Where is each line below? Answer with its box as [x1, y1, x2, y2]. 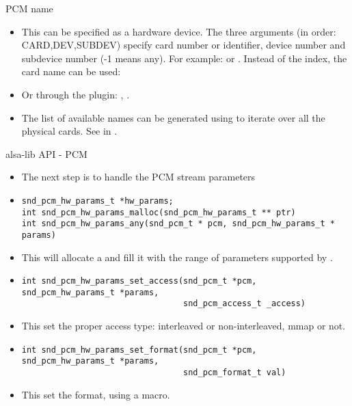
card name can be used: [21, 64, 121, 79]
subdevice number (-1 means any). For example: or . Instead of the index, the [21, 51, 347, 65]
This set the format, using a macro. [21, 387, 170, 401]
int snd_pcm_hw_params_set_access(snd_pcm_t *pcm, [21, 276, 257, 286]
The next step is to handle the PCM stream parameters [21, 170, 256, 184]
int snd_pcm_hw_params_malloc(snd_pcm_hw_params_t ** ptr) [21, 207, 296, 217]
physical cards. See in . [21, 124, 118, 138]
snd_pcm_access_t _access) [183, 299, 306, 309]
